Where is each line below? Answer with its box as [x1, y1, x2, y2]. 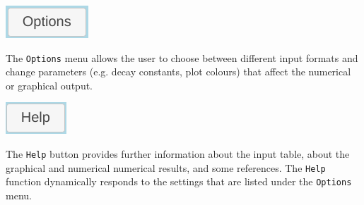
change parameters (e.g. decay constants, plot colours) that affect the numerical [6, 64, 351, 79]
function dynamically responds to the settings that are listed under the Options [6, 174, 352, 189]
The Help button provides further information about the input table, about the [6, 147, 350, 161]
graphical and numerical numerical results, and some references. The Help [6, 160, 326, 175]
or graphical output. [6, 77, 93, 92]
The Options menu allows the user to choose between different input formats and [6, 50, 358, 65]
